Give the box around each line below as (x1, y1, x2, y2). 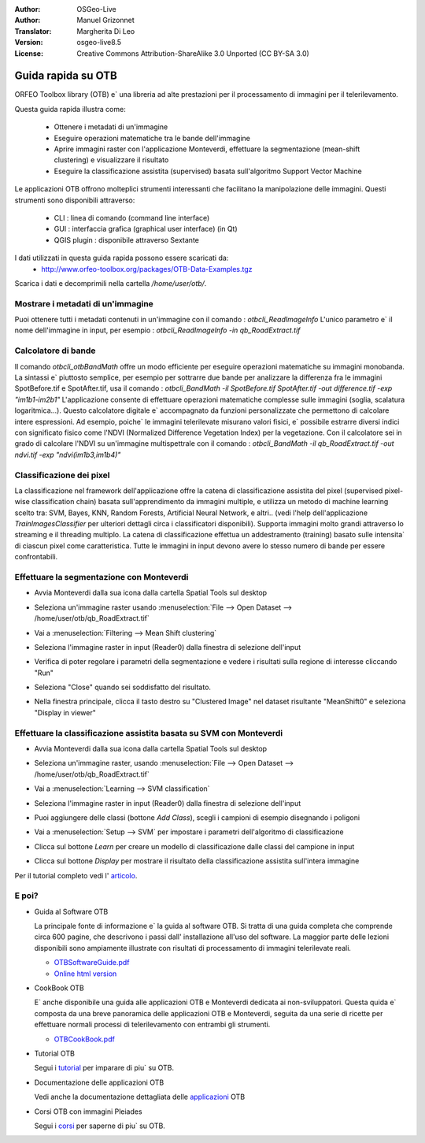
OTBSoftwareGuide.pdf (54, 958, 130, 967)
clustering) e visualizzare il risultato (54, 155, 169, 165)
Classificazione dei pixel (14, 469, 110, 481)
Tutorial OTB (34, 1048, 75, 1058)
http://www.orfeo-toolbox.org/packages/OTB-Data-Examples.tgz (41, 264, 253, 273)
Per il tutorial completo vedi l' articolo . (14, 870, 138, 880)
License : (14, 48, 43, 58)
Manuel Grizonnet (76, 16, 135, 25)
